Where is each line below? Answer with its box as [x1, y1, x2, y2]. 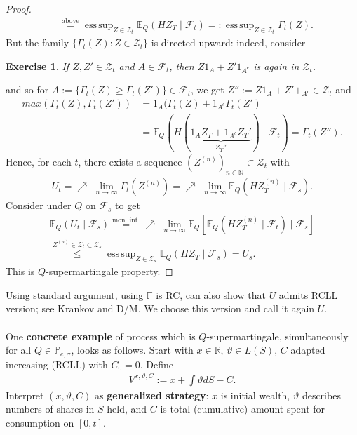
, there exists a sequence [78, 154, 182, 169]
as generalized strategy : [95, 387, 209, 402]
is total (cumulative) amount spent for [160, 401, 325, 416]
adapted [290, 342, 325, 357]
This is [6, 264, 35, 279]
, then [169, 58, 194, 73]
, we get [190, 82, 224, 97]
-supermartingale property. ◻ [46, 264, 173, 279]
